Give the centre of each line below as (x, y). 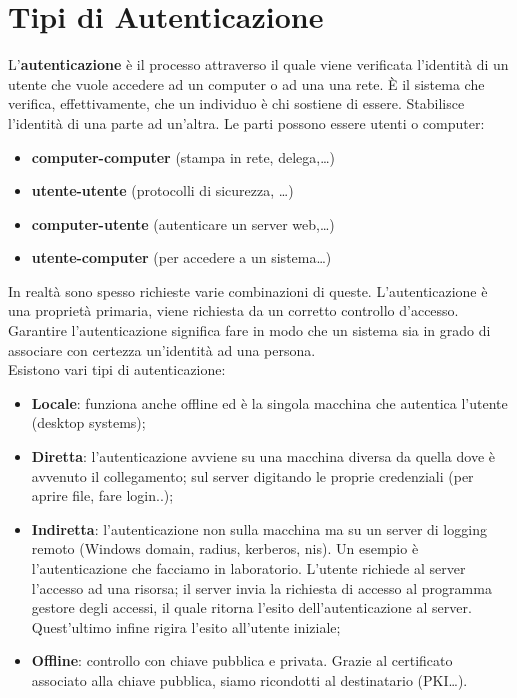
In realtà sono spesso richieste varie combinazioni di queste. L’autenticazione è (248, 290)
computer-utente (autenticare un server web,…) (183, 223)
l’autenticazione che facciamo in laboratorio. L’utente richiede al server (248, 568)
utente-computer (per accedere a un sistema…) (181, 257)
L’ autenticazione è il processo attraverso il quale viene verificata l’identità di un (258, 64)
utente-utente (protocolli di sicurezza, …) (162, 190)
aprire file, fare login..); (102, 495)
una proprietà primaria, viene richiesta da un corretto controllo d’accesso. (233, 310)
